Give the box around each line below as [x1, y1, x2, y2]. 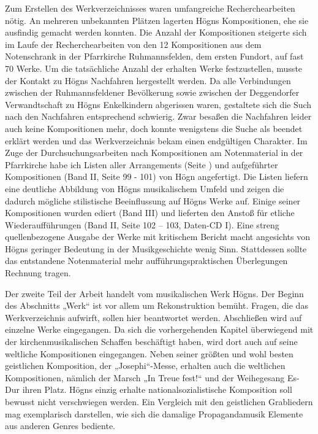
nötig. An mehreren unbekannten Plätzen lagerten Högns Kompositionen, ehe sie [5, 14, 309, 26]
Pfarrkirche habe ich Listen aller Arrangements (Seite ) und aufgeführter [5, 158, 278, 171]
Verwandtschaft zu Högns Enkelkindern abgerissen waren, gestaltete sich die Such [5, 98, 312, 110]
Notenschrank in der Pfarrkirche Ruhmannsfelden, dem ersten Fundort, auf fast [5, 50, 304, 63]
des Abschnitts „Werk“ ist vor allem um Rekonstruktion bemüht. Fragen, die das [5, 299, 308, 312]
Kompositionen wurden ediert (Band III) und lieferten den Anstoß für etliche [5, 206, 295, 219]
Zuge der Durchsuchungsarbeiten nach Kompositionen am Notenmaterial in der [5, 146, 303, 159]
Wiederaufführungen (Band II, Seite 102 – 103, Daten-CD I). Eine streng [5, 218, 279, 231]
